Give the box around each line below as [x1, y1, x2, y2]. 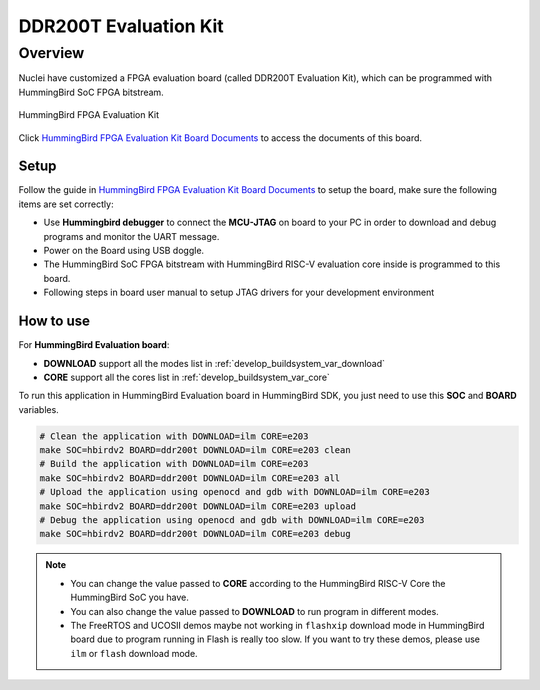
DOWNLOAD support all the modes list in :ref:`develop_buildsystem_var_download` [43, 357, 385, 369]
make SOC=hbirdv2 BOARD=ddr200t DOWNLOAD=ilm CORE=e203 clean [39, 445, 351, 456]
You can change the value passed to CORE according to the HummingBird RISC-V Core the [70, 577, 446, 589]
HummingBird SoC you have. [70, 591, 190, 604]
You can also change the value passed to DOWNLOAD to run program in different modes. [70, 605, 439, 617]
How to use [18, 313, 90, 330]
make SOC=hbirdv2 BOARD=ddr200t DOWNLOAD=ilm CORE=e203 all [39, 472, 341, 484]
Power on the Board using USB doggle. [43, 245, 205, 257]
